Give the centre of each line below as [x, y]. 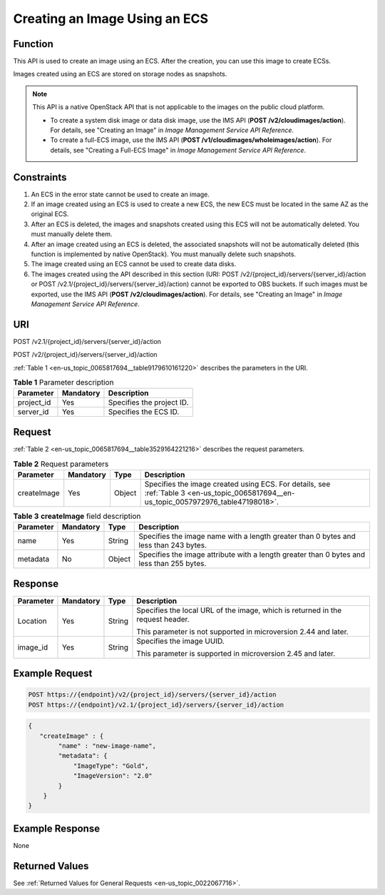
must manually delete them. [72, 234]
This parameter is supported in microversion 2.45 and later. [236, 653]
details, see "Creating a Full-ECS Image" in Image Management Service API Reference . [178, 150]
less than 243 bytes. [173, 545]
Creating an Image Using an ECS [111, 19]
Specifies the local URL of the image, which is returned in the [239, 610]
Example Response [56, 828]
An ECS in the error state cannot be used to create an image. [120, 194]
